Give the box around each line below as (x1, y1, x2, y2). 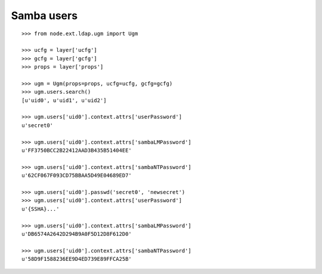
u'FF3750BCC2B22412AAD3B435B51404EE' (21, 147, 132, 154)
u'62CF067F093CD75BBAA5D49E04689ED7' (21, 172, 132, 179)
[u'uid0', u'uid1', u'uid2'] (21, 97, 107, 104)
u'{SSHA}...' (21, 205, 60, 212)
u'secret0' (21, 122, 54, 128)
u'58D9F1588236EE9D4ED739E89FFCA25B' (21, 255, 132, 263)
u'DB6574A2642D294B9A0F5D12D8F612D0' (21, 230, 132, 237)
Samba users (11, 9, 78, 22)
